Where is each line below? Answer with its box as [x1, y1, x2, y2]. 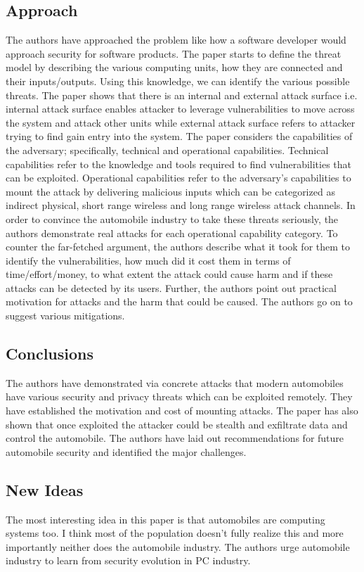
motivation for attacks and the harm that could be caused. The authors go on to [6, 294, 353, 309]
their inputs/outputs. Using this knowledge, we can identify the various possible [6, 73, 350, 88]
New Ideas [6, 478, 84, 500]
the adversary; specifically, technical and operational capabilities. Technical [6, 142, 329, 157]
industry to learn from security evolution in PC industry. [6, 553, 251, 568]
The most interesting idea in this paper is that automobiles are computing [6, 511, 325, 526]
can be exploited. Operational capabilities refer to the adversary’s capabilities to [6, 170, 351, 185]
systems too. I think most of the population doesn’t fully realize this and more [6, 526, 344, 540]
